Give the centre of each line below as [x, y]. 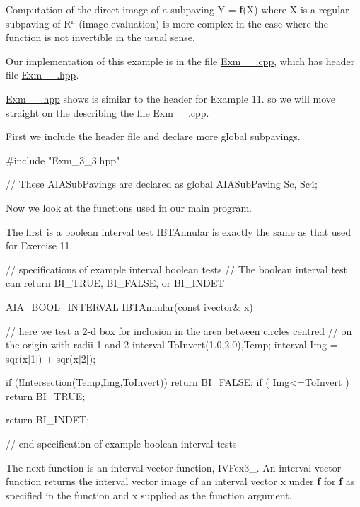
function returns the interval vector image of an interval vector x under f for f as [180, 481]
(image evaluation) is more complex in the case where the [203, 23]
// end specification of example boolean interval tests [121, 444]
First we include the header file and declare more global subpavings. [153, 136]
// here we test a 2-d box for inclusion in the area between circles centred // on [179, 330]
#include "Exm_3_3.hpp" [63, 160]
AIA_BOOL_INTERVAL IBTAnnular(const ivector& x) [129, 306]
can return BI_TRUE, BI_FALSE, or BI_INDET [115, 283]
